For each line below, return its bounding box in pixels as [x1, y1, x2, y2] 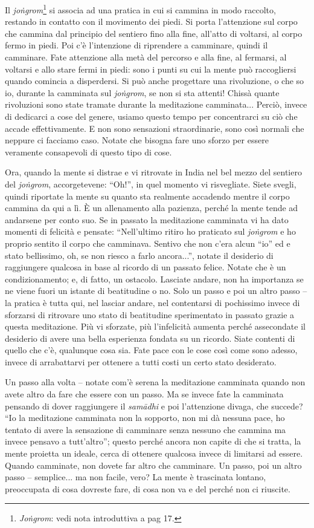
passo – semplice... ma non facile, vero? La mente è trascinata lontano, [5, 471, 266, 483]
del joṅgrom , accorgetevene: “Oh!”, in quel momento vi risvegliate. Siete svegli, [5, 177, 296, 190]
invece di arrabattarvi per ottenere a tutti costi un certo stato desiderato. [5, 355, 277, 368]
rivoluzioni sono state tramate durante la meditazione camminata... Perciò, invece [5, 98, 307, 111]
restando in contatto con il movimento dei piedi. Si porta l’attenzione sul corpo [5, 15, 298, 28]
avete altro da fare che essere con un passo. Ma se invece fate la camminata [5, 388, 284, 400]
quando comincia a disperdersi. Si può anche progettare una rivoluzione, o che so [5, 74, 304, 87]
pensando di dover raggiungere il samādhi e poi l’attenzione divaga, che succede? [5, 399, 303, 412]
